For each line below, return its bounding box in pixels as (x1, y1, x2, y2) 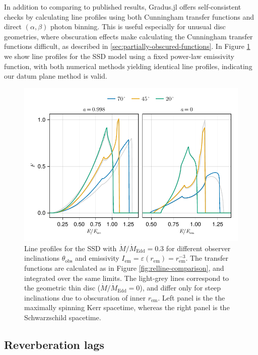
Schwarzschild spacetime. (24, 312, 101, 322)
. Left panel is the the (158, 292, 225, 303)
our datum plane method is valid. (4, 71, 107, 81)
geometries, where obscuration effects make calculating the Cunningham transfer (4, 31, 253, 41)
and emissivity (75, 253, 119, 263)
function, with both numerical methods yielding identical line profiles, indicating (4, 61, 252, 71)
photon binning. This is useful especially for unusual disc (50, 21, 226, 32)
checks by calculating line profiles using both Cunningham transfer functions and (4, 11, 254, 22)
